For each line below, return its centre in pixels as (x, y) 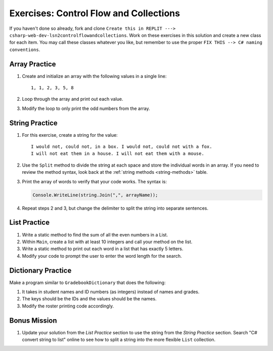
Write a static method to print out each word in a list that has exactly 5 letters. (103, 249)
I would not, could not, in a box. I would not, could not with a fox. (122, 147)
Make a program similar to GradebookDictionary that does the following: (87, 282)
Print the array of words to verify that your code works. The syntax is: (94, 181)
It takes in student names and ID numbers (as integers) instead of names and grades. (111, 292)
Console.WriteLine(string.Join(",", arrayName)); (95, 195)
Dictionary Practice (40, 270)
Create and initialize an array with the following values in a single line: (94, 76)
